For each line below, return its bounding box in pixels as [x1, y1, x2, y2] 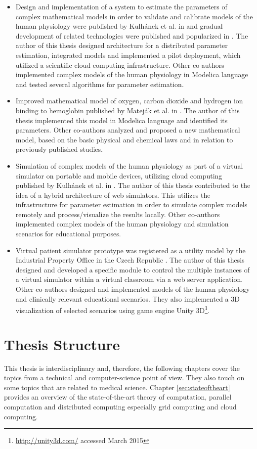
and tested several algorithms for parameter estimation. [15, 79, 184, 89]
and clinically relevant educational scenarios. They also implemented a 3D [15, 293, 240, 304]
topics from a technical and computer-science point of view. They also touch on [4, 372, 245, 383]
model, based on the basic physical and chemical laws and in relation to [15, 134, 233, 144]
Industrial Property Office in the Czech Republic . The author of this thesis [15, 255, 245, 265]
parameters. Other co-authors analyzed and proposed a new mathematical [15, 125, 240, 135]
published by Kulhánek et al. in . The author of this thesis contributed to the [15, 180, 251, 190]
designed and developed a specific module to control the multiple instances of [15, 264, 250, 274]
